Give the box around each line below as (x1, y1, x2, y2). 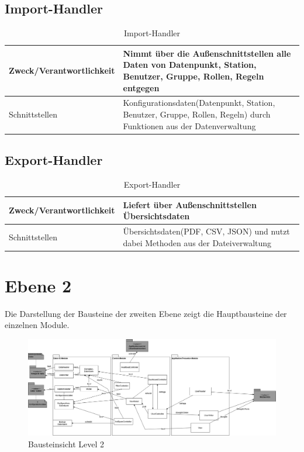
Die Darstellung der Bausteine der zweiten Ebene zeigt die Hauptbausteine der (5, 307, 287, 319)
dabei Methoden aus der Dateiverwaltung (123, 236, 272, 249)
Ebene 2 (5, 273, 72, 297)
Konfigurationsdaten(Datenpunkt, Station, (123, 96, 275, 109)
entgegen (123, 81, 160, 94)
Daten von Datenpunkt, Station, (123, 58, 257, 71)
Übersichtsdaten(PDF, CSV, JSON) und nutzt (123, 225, 290, 237)
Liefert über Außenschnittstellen (123, 198, 257, 211)
